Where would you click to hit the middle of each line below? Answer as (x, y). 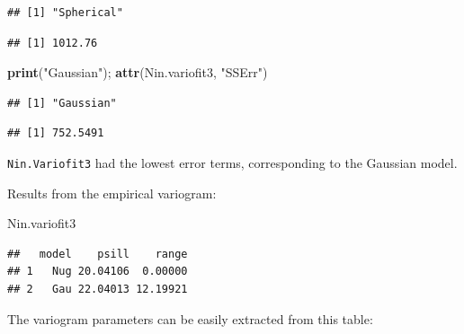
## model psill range (98, 254)
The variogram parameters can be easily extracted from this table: (190, 318)
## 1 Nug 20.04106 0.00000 (98, 272)
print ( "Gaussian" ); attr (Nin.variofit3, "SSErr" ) (138, 72)
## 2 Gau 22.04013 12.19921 (98, 289)
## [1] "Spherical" (65, 13)
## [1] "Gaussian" (62, 103)
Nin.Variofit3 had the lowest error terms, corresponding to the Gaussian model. (232, 162)
